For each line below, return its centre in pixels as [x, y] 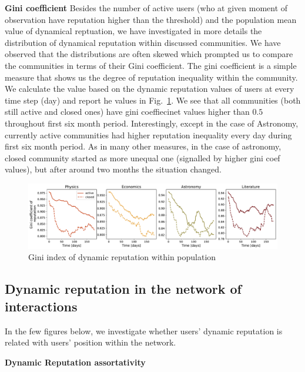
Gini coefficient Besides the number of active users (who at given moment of [146, 8]
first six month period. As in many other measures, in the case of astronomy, [143, 146]
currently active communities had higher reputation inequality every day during [148, 134]
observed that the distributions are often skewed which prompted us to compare [149, 54]
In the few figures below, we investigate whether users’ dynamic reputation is [144, 331]
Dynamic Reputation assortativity [75, 362]
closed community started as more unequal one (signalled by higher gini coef [143, 157]
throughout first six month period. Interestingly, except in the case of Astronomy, [152, 123]
